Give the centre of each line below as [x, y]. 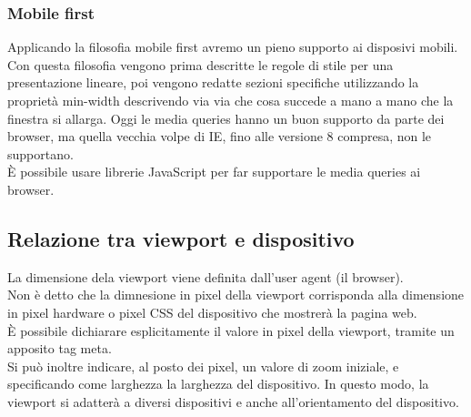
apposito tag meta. [60, 348]
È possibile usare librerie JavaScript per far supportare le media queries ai [214, 172]
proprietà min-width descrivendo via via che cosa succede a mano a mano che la [230, 100]
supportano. [40, 153]
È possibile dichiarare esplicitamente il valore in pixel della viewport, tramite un [231, 330]
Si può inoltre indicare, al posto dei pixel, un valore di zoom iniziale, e [203, 366]
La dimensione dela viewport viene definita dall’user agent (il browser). [205, 276]
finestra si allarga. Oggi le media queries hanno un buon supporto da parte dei [226, 118]
